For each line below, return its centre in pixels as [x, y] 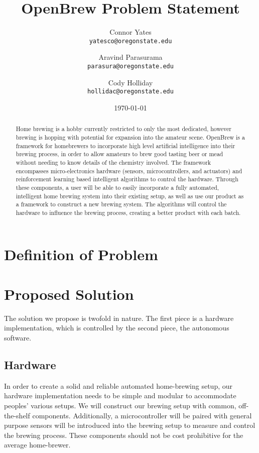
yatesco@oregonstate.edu [131, 41]
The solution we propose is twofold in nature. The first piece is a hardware [119, 318]
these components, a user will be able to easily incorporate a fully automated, [117, 187]
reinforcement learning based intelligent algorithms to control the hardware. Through [127, 179]
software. [18, 337]
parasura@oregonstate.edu [131, 66]
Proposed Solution [69, 294]
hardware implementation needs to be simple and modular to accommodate [120, 395]
